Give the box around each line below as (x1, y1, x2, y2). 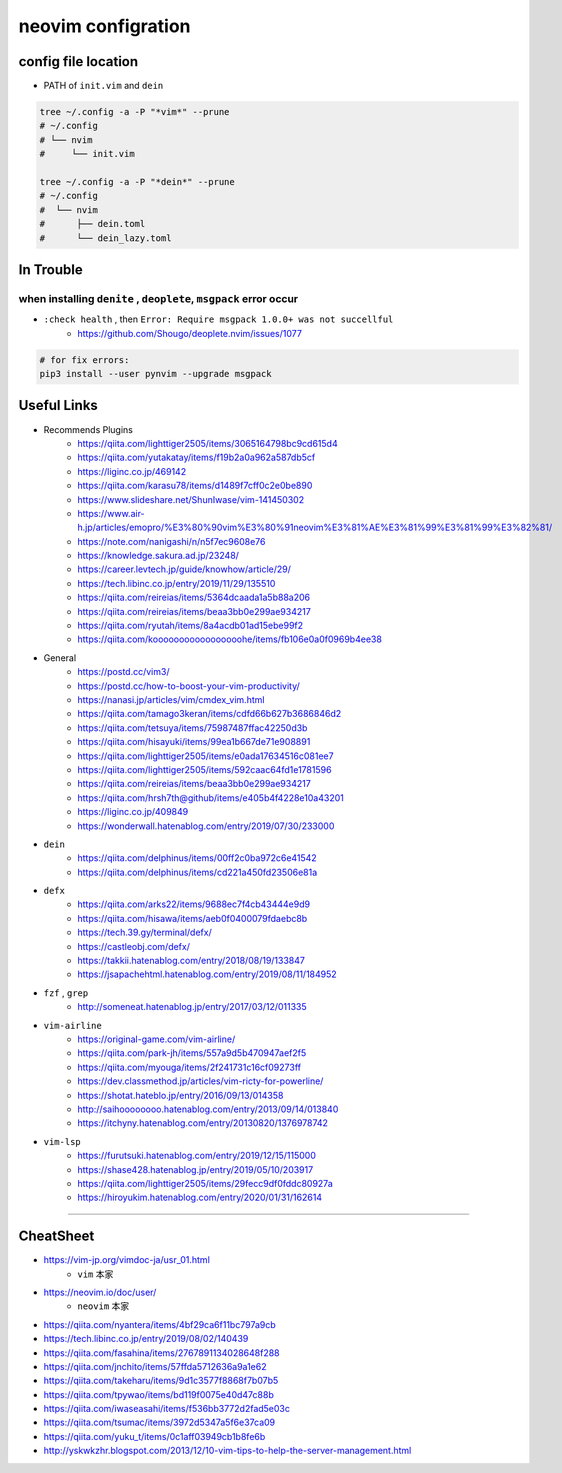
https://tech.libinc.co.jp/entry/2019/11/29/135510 (77, 577, 276, 589)
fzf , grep (43, 986, 89, 999)
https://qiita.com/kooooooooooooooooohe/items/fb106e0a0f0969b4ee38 (77, 633, 382, 645)
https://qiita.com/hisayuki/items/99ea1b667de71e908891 (77, 736, 311, 748)
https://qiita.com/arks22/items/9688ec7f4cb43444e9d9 (77, 898, 310, 910)
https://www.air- (77, 507, 145, 519)
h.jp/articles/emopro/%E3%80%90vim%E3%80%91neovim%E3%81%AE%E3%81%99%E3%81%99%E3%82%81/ (77, 521, 553, 534)
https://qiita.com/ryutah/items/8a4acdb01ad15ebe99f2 (77, 620, 304, 632)
